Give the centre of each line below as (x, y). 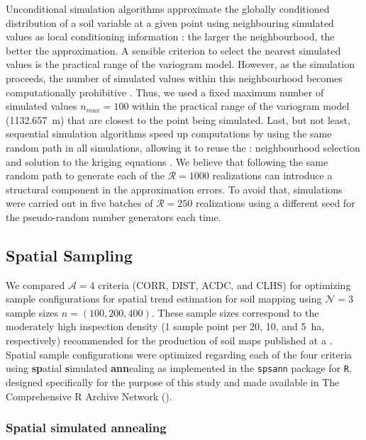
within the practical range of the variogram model (241, 106)
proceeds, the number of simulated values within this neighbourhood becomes (174, 78)
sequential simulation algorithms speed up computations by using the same (169, 134)
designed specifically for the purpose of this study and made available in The (173, 382)
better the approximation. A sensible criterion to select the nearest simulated (173, 50)
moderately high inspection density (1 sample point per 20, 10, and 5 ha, (165, 326)
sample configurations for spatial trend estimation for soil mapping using (164, 299)
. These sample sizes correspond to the (235, 312)
